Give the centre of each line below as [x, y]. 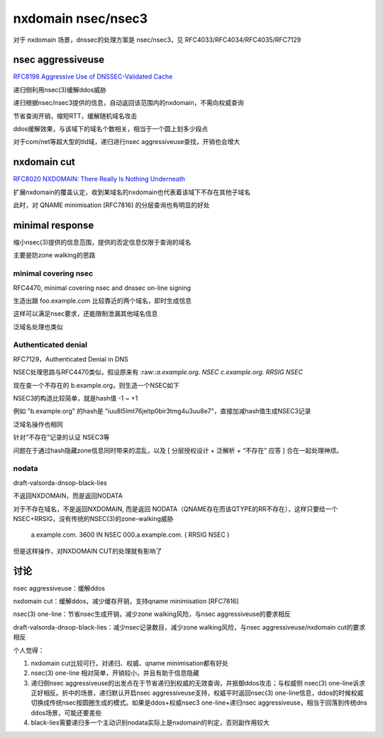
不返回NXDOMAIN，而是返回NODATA [68, 496]
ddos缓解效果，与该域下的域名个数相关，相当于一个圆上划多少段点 [111, 129]
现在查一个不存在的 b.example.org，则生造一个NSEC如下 [96, 385]
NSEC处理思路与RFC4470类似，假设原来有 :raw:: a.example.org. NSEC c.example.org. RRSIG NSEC [158, 372]
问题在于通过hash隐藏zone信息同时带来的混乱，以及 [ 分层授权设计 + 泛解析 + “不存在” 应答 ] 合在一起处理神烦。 [178, 450]
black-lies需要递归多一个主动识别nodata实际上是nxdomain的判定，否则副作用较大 [150, 722]
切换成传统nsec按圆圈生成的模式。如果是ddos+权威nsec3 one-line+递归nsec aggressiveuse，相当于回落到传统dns [199, 703]
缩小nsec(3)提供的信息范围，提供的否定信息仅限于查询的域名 [102, 242]
